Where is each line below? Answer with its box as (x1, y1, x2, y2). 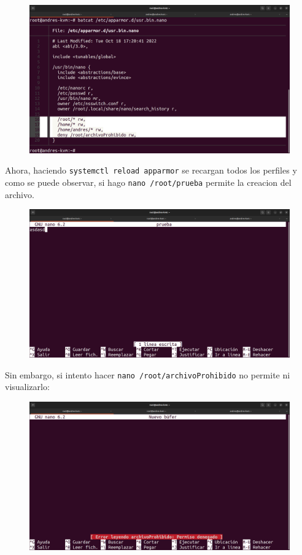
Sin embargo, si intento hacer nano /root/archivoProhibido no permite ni (5, 368, 290, 381)
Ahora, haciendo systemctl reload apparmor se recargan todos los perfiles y (5, 164, 297, 177)
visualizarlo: (5, 380, 50, 393)
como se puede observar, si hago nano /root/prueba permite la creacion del (5, 176, 292, 189)
